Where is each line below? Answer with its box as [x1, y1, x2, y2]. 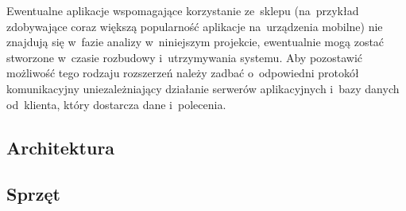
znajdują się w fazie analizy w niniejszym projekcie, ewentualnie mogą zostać [6, 33, 385, 50]
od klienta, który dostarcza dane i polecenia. [6, 96, 226, 112]
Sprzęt [6, 182, 60, 206]
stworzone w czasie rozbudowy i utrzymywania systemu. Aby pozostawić [6, 49, 363, 65]
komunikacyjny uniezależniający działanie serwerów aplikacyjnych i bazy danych [6, 80, 400, 96]
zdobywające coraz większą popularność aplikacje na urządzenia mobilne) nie [6, 18, 383, 34]
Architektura [6, 135, 115, 159]
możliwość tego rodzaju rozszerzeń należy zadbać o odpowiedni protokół [6, 64, 359, 81]
